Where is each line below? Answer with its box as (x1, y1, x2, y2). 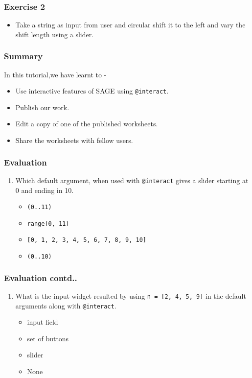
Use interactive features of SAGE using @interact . (15, 86, 169, 96)
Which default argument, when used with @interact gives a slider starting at (15, 175, 249, 185)
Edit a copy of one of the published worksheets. (15, 118, 158, 129)
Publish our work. (15, 102, 69, 112)
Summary (4, 50, 43, 62)
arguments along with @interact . (15, 300, 116, 310)
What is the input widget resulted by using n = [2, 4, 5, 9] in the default (15, 290, 246, 301)
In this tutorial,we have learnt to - (4, 69, 107, 79)
